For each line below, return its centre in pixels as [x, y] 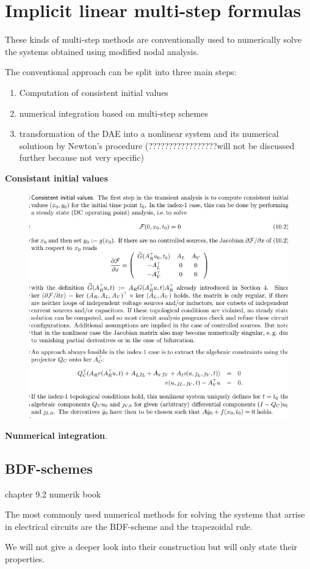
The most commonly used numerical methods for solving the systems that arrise [155, 514]
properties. [25, 558]
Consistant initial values [56, 178]
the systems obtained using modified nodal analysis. [102, 51]
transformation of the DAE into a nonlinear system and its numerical [149, 134]
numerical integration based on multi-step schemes [114, 113]
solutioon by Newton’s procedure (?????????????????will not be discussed [157, 145]
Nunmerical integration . [56, 435]
